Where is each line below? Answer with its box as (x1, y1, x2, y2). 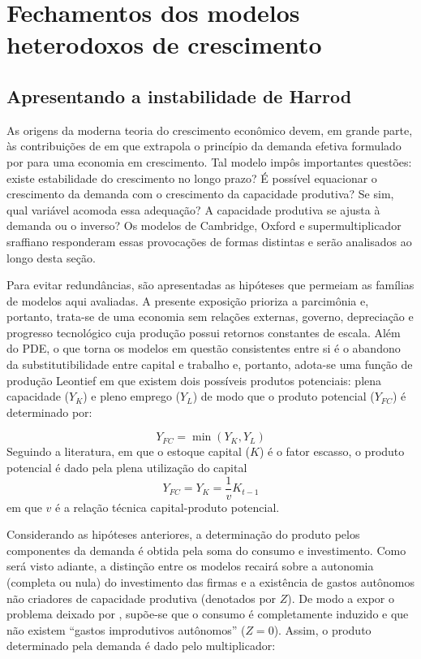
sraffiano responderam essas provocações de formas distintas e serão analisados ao (6, 232, 412, 249)
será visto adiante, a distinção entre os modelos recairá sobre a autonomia (6, 557, 374, 574)
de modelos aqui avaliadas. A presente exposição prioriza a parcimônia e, (6, 292, 369, 309)
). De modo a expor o (287, 589, 394, 606)
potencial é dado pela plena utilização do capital (6, 459, 247, 476)
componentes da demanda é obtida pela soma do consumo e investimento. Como (6, 541, 406, 558)
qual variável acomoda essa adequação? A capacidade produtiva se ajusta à (6, 201, 380, 218)
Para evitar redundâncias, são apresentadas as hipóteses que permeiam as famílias (6, 276, 415, 293)
